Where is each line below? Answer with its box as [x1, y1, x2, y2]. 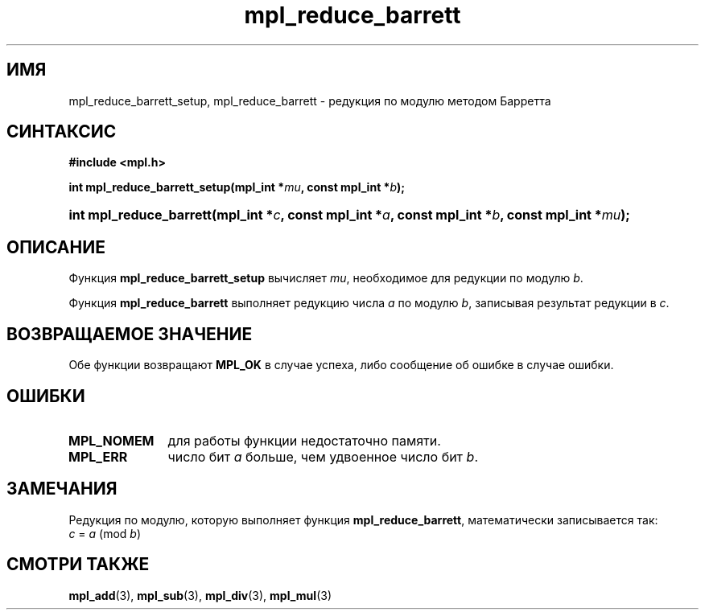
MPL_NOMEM [68, 432, 155, 449]
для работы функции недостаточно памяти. [167, 432, 441, 449]
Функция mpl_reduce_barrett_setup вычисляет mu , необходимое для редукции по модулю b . [68, 271, 583, 285]
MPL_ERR [68, 448, 128, 465]
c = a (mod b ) [68, 526, 142, 540]
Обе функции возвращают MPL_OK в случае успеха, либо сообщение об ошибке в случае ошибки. [68, 358, 614, 372]
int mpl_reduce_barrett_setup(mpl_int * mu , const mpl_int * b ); [68, 180, 406, 195]
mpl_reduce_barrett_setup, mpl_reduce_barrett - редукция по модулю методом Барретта [68, 93, 551, 108]
